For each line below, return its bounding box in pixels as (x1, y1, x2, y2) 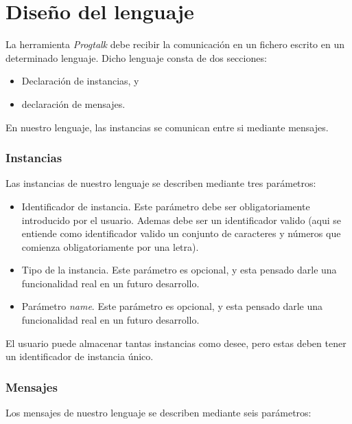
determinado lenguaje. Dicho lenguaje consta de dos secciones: (5, 50, 267, 65)
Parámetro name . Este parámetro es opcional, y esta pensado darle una (21, 299, 323, 313)
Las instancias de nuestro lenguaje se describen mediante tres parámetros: (5, 176, 316, 190)
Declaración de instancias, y (21, 74, 139, 88)
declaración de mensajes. (21, 96, 126, 111)
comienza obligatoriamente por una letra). (21, 239, 199, 254)
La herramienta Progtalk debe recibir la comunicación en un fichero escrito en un (5, 37, 345, 52)
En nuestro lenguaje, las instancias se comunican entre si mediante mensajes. (5, 120, 329, 134)
